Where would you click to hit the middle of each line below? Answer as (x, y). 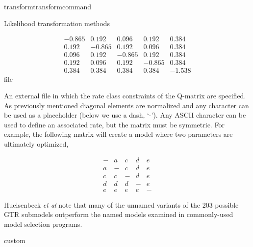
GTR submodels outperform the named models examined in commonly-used (119, 214)
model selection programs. (43, 224)
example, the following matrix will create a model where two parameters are (118, 134)
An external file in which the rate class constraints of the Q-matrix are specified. (125, 95)
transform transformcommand (48, 6)
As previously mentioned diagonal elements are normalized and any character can (126, 105)
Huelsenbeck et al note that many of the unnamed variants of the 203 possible (121, 204)
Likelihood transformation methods (57, 23)
